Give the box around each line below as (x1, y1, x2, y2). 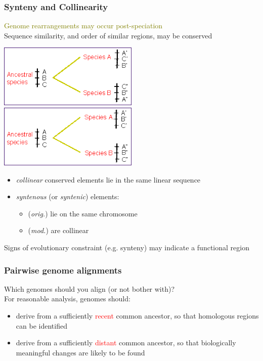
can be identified (16, 320, 67, 331)
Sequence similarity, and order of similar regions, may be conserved (4, 30, 212, 40)
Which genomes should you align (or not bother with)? (4, 283, 175, 294)
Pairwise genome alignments (4, 263, 122, 276)
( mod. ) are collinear (28, 225, 89, 236)
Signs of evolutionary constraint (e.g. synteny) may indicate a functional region (4, 242, 249, 253)
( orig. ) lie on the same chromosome (28, 208, 138, 218)
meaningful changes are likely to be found (16, 347, 145, 357)
